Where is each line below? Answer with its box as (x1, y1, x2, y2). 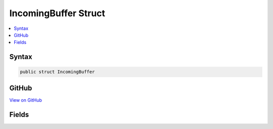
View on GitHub (9, 97, 42, 103)
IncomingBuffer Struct (9, 8, 106, 19)
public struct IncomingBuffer (20, 69, 95, 75)
